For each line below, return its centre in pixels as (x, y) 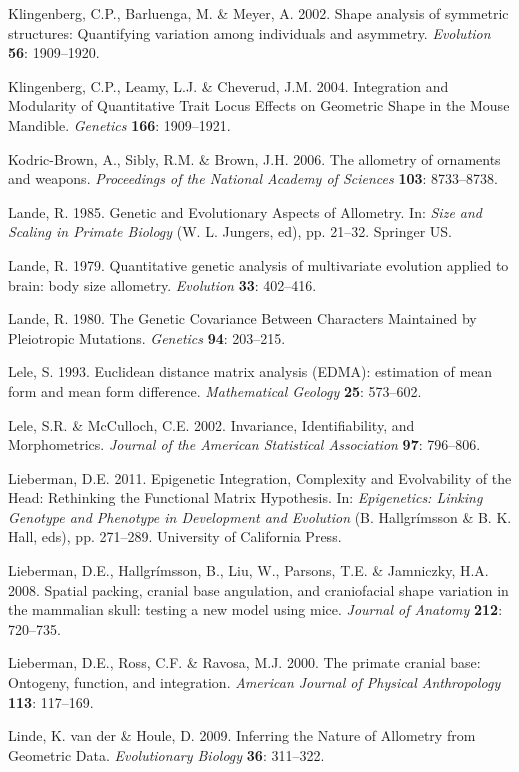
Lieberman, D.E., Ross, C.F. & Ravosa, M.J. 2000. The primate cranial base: (244, 662)
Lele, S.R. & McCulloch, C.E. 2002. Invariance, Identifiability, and (211, 424)
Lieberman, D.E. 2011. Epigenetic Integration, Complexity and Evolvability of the (260, 477)
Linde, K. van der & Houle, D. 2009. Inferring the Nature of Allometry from (242, 735)
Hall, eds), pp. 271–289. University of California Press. (175, 536)
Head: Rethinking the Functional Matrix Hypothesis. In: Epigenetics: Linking (245, 497)
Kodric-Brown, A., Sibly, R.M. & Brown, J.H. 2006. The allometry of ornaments (254, 158)
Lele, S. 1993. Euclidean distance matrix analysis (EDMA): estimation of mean (250, 371)
